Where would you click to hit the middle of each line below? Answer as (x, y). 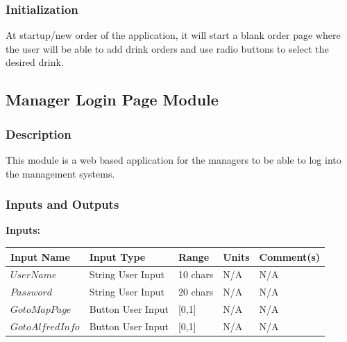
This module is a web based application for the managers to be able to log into (173, 160)
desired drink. (35, 62)
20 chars (196, 292)
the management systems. (60, 173)
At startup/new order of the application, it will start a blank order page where (173, 35)
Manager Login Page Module (112, 100)
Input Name (40, 256)
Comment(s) (290, 256)
